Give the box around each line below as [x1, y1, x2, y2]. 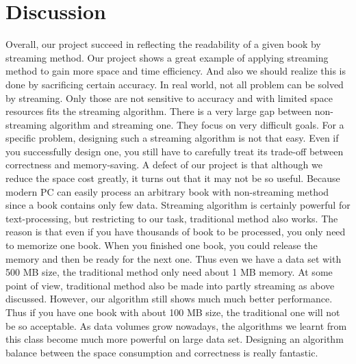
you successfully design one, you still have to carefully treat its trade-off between [5, 144, 344, 158]
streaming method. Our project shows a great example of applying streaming [5, 50, 329, 64]
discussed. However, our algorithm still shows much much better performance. [5, 291, 333, 306]
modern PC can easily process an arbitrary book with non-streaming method [5, 184, 329, 198]
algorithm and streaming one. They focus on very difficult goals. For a [49, 117, 344, 131]
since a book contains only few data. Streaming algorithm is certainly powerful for [5, 198, 351, 212]
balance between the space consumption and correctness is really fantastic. [5, 345, 318, 359]
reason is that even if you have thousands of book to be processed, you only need [5, 224, 346, 239]
